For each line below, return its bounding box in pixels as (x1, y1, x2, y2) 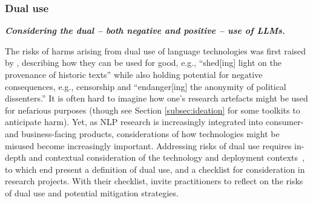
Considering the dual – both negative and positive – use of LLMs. (5, 24, 285, 37)
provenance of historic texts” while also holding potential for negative (5, 68, 263, 80)
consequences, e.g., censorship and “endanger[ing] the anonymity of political (5, 80, 286, 92)
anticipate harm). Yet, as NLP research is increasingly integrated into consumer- (5, 115, 304, 128)
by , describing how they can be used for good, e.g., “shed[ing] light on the (5, 56, 282, 69)
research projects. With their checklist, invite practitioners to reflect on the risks (5, 175, 303, 187)
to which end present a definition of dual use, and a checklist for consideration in (5, 163, 305, 175)
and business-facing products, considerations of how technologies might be (5, 127, 280, 140)
